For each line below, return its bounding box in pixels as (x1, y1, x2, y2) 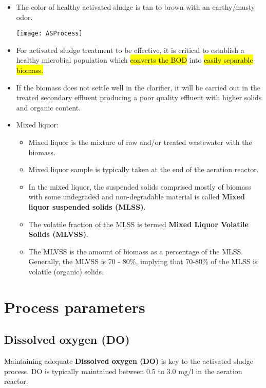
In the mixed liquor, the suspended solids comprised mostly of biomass (28, 181, 251, 192)
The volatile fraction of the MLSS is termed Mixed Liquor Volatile (28, 218, 249, 229)
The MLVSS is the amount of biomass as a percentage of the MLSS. (28, 246, 243, 256)
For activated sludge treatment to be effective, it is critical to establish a (16, 44, 244, 55)
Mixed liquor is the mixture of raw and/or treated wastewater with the (28, 137, 252, 147)
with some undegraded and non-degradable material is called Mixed (28, 191, 245, 202)
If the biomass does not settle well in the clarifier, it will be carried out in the (16, 82, 261, 93)
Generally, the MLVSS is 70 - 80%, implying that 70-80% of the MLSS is (28, 256, 258, 267)
